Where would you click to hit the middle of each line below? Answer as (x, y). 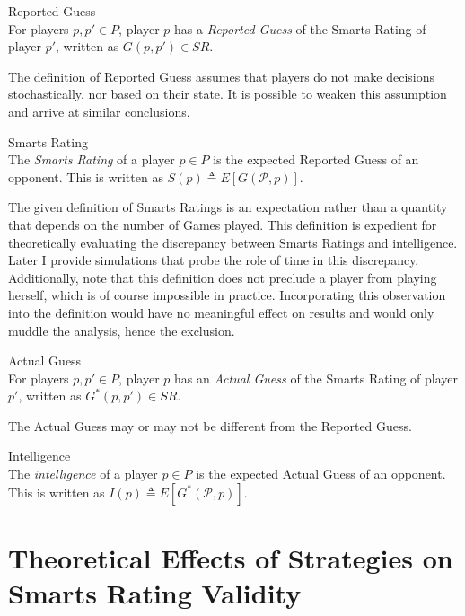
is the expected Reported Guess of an (316, 159)
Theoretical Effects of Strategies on (231, 557)
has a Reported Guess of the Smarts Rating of (300, 28)
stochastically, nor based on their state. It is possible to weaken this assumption (228, 94)
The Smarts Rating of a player (92, 159)
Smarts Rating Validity (155, 593)
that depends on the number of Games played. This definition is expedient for (223, 224)
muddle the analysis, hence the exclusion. (122, 330)
